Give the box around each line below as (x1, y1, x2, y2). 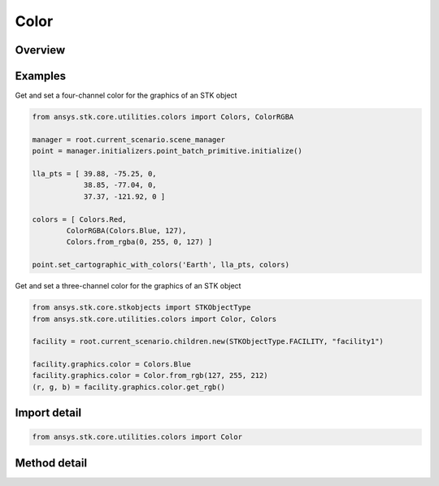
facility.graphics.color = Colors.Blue (32, 360, 191, 369)
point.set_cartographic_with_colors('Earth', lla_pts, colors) (32, 260, 290, 270)
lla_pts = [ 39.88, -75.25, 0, (32, 169, 158, 179)
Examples (15, 69, 67, 83)
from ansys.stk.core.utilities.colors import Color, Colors (32, 314, 277, 323)
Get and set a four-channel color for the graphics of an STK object (15, 90, 237, 101)
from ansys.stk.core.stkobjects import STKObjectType (32, 303, 251, 312)
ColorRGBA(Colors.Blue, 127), (66, 226, 187, 235)
